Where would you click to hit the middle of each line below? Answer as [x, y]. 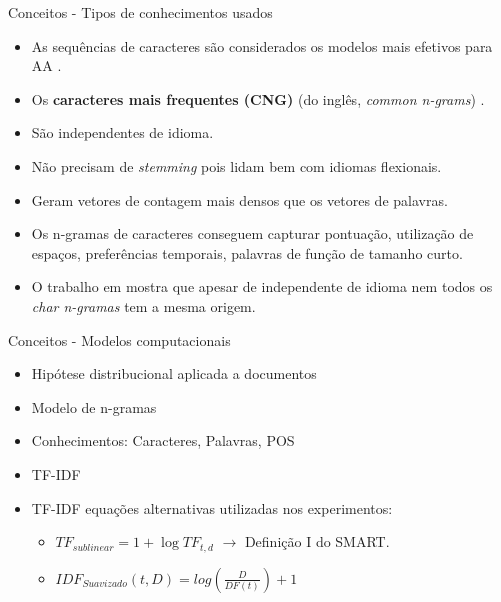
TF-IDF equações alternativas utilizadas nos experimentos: [212, 507]
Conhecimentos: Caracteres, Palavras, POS [163, 440]
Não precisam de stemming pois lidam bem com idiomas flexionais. [236, 165]
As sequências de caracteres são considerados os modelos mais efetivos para [262, 45]
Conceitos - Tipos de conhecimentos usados [140, 12]
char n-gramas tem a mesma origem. [143, 305]
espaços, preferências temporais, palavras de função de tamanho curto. [247, 252]
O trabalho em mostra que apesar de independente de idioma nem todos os [262, 286]
